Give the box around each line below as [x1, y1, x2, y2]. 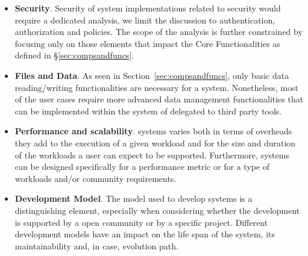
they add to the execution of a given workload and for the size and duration [14, 136, 296, 149]
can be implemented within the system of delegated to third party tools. [14, 104, 282, 117]
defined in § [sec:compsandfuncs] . [14, 49, 134, 61]
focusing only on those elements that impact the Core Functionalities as [14, 37, 280, 49]
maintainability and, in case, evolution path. [14, 239, 178, 252]
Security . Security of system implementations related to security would [14, 2, 281, 14]
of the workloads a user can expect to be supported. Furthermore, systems [14, 148, 289, 161]
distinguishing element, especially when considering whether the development [14, 204, 300, 216]
